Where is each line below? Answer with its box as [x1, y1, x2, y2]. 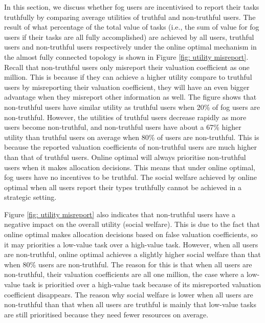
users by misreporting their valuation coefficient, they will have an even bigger [4, 81, 250, 92]
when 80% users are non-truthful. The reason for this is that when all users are [4, 259, 252, 269]
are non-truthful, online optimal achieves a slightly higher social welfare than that [4, 249, 261, 260]
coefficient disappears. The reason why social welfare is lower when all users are [4, 289, 253, 299]
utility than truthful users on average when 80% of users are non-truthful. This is [4, 131, 259, 142]
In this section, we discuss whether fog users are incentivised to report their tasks [4, 2, 259, 12]
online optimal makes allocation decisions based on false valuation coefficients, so [4, 229, 258, 240]
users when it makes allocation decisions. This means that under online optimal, [4, 161, 255, 172]
